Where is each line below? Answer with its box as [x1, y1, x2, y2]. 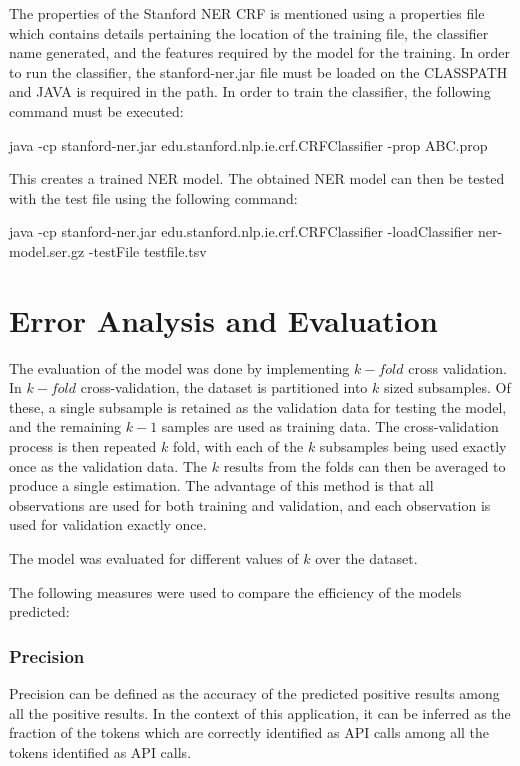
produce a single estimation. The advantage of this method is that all [9, 475, 434, 496]
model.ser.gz [9, 240, 85, 261]
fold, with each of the [172, 436, 304, 457]
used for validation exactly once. [9, 514, 207, 535]
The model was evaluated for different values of [9, 548, 299, 568]
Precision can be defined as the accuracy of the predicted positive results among [9, 683, 500, 703]
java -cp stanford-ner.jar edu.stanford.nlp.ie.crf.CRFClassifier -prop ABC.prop [9, 134, 488, 155]
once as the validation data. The [9, 455, 208, 476]
